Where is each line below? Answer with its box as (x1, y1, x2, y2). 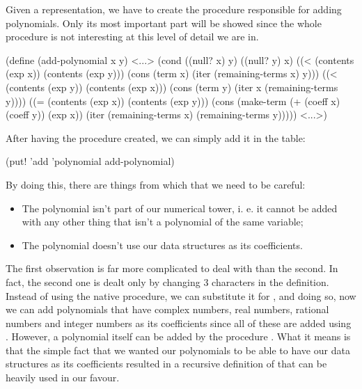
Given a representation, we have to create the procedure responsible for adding (6, 2, 342, 16)
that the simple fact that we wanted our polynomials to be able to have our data (6, 342, 350, 357)
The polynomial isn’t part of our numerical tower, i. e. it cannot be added (22, 200, 338, 215)
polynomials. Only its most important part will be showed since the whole (6, 15, 322, 30)
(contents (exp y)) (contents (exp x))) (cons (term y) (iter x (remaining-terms (6, 79, 338, 94)
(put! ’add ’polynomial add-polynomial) (6, 154, 175, 168)
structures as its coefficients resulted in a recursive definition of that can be (6, 356, 327, 371)
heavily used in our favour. (6, 370, 120, 385)
